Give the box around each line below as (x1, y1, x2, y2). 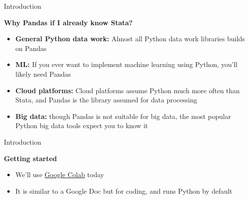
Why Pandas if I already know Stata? (4, 17, 133, 27)
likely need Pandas (15, 68, 71, 79)
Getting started (4, 153, 57, 163)
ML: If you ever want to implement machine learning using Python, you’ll (15, 59, 238, 69)
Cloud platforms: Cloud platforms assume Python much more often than (15, 85, 240, 95)
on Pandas (15, 43, 47, 53)
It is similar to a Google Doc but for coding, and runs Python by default (15, 185, 232, 196)
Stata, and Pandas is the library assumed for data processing (15, 95, 197, 105)
